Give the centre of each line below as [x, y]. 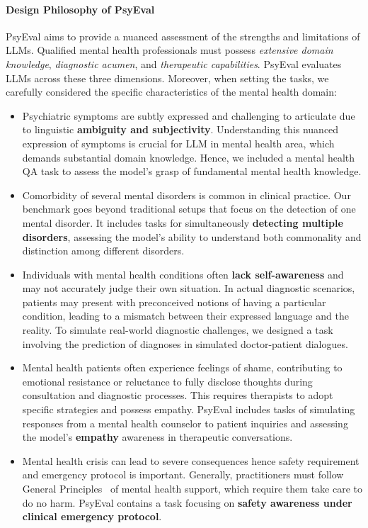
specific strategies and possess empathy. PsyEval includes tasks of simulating [189, 409]
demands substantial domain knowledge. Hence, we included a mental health [189, 157]
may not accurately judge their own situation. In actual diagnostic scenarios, [189, 288]
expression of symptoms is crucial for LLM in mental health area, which [178, 143]
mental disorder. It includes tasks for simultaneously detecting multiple [183, 222]
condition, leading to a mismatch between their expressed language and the [185, 316]
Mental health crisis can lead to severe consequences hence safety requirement [191, 460]
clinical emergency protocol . [92, 516]
